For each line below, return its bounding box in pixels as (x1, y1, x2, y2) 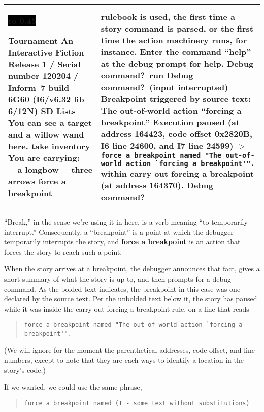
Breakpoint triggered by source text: (101, 93, 251, 104)
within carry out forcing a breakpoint (101, 168, 254, 179)
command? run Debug (101, 69, 193, 81)
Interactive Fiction (8, 46, 84, 58)
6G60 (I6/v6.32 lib (8, 93, 84, 105)
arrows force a (8, 175, 66, 187)
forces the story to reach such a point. (4, 246, 122, 257)
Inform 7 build (8, 81, 70, 93)
